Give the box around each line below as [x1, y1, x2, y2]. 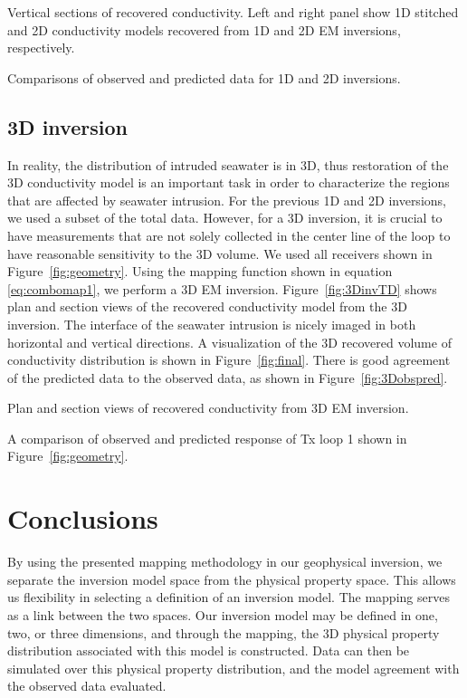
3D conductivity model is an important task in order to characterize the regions [7, 173, 450, 192]
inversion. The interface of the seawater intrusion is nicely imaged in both [7, 314, 416, 333]
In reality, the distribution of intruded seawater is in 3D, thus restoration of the [7, 155, 449, 174]
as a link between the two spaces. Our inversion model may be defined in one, [7, 605, 438, 624]
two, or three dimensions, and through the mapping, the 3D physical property [7, 623, 440, 642]
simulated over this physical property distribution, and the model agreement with [7, 658, 460, 677]
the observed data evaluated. [7, 676, 167, 695]
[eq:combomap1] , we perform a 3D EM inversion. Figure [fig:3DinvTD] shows [7, 279, 437, 298]
